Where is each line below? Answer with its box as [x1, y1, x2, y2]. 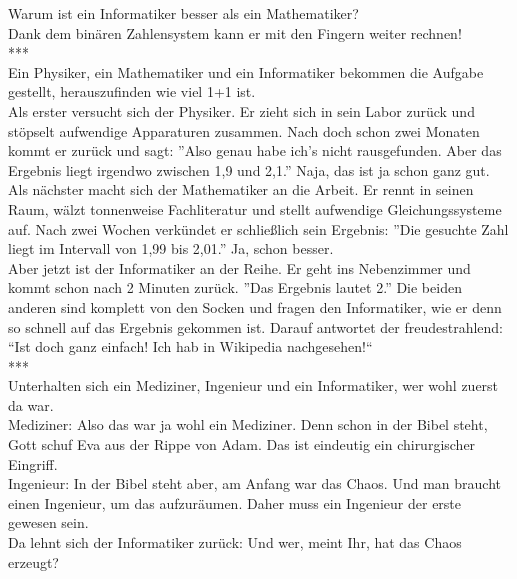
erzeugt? [8, 551, 59, 572]
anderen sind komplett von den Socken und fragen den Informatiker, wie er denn [8, 296, 502, 317]
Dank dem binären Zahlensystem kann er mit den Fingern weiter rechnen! [8, 22, 462, 43]
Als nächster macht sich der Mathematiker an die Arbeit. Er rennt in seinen [8, 179, 474, 200]
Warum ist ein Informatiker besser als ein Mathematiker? [8, 3, 359, 23]
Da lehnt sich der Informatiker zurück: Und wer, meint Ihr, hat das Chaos [8, 532, 462, 553]
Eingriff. [8, 453, 58, 474]
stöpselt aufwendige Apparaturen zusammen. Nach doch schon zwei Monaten [8, 120, 480, 141]
